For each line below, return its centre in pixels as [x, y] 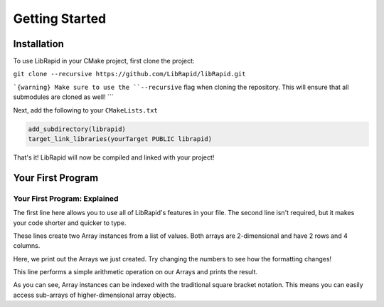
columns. [27, 246]
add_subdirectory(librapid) [77, 129]
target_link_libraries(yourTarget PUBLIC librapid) [120, 139]
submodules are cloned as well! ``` [63, 97]
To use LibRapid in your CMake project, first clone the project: [104, 61]
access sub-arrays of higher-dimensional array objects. [95, 295]
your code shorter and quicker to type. [70, 223]
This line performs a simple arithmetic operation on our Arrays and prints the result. [135, 272]
